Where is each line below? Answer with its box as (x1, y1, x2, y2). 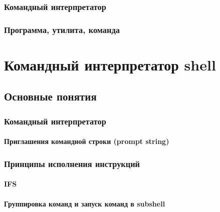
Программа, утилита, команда (4, 23, 120, 35)
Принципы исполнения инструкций (4, 157, 140, 169)
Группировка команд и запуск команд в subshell (4, 198, 165, 208)
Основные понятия (4, 88, 97, 104)
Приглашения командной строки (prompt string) (4, 136, 169, 146)
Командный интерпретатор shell (4, 54, 216, 74)
